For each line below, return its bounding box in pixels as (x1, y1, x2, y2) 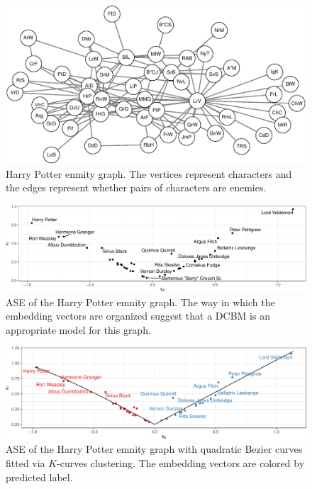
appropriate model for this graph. (6, 322, 151, 337)
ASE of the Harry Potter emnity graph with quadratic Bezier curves (6, 442, 303, 456)
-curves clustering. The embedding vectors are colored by (57, 455, 305, 470)
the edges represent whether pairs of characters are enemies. (6, 180, 267, 195)
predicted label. (6, 469, 73, 484)
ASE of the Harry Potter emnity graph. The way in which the (6, 294, 275, 309)
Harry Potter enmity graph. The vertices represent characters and (6, 166, 292, 181)
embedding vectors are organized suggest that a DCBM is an (6, 308, 270, 323)
